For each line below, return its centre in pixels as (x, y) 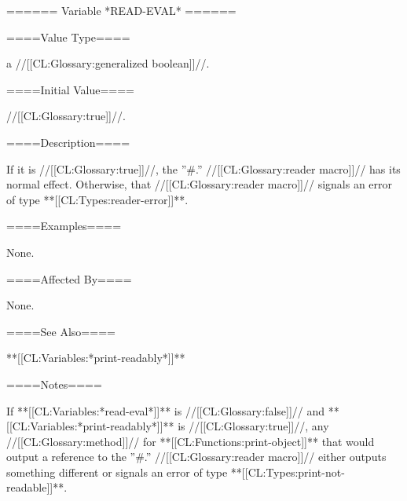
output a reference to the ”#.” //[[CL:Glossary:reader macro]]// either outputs (196, 457)
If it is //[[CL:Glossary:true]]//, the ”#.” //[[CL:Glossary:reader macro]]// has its (203, 168)
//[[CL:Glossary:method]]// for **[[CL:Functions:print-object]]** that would (191, 441)
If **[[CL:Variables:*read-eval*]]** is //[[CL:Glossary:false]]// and (166, 410)
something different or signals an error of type (117, 472)
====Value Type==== (68, 37)
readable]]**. (37, 487)
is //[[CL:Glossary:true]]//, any (253, 426)
